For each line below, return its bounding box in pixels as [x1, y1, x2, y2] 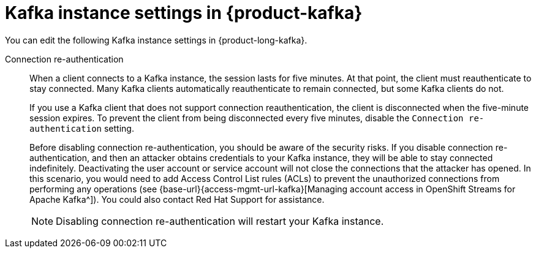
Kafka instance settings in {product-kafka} [5, 2, 363, 23]
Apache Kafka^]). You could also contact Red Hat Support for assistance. [29, 194, 325, 205]
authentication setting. [29, 123, 134, 134]
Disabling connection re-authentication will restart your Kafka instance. [56, 214, 384, 227]
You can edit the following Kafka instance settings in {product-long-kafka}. [5, 34, 308, 45]
